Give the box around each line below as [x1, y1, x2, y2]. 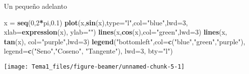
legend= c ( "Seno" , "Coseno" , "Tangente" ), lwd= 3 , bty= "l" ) [4, 46, 173, 56]
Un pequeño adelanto [4, 1, 67, 11]
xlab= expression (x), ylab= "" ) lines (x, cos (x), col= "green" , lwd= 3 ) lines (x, [4, 27, 227, 37]
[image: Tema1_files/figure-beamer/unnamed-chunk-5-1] [4, 63, 185, 70]
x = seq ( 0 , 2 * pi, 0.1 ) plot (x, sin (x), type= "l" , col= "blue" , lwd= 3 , [4, 17, 188, 27]
